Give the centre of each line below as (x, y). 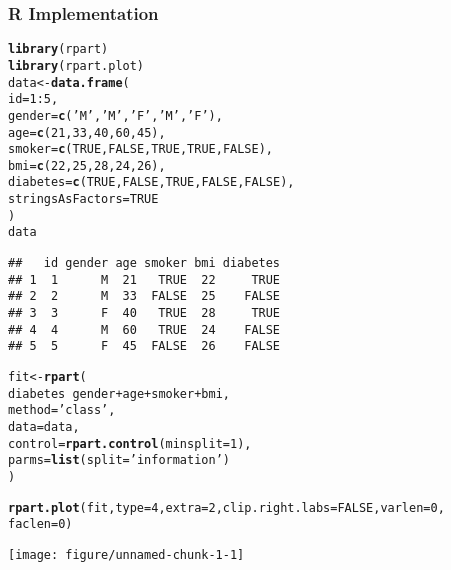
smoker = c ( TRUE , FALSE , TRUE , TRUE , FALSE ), (140, 149)
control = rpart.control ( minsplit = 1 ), (130, 443)
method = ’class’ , (62, 410)
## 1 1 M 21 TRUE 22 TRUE (144, 279)
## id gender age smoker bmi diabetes (144, 263)
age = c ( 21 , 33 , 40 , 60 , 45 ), (87, 132)
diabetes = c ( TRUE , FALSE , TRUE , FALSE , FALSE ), (151, 182)
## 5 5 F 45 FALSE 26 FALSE (144, 346)
